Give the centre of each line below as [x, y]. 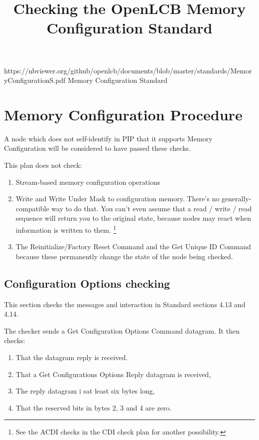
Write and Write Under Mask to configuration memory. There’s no [118, 199]
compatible [32, 208]
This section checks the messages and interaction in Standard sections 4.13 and [125, 304]
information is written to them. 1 [66, 229]
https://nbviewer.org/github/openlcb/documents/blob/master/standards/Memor [128, 70]
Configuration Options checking [87, 283]
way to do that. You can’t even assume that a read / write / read [152, 208]
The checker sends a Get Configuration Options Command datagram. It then [122, 330]
